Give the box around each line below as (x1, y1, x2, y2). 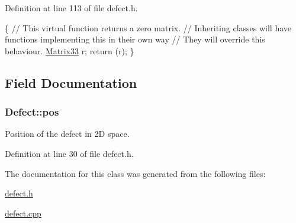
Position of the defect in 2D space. (5, 127, 130, 140)
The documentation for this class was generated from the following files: (5, 167, 266, 179)
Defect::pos (5, 104, 59, 119)
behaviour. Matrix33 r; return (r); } (5, 44, 134, 57)
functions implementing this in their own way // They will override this (5, 33, 265, 45)
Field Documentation (5, 73, 137, 91)
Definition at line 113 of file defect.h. (5, 2, 138, 14)
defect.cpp (5, 206, 41, 219)
